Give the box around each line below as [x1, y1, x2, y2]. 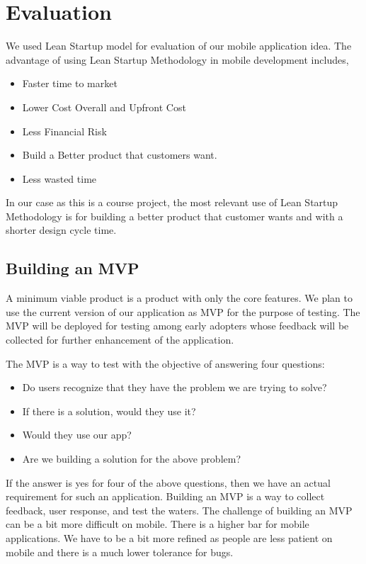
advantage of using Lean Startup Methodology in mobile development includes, [6, 52, 349, 67]
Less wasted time [22, 171, 97, 186]
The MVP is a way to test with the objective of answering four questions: [6, 356, 325, 371]
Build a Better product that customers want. [22, 147, 217, 162]
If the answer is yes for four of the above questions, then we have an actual [6, 475, 331, 490]
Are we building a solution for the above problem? [22, 451, 241, 466]
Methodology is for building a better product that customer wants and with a [6, 208, 343, 223]
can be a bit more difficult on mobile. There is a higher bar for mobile [6, 517, 309, 531]
